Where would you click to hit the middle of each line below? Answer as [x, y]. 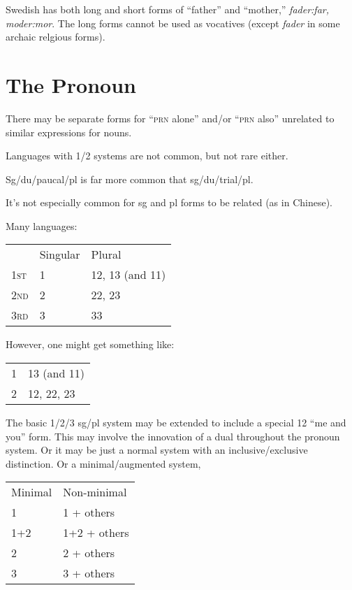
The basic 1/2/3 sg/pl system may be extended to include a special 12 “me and [176, 423]
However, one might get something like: [90, 344]
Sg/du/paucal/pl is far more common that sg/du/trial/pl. [130, 179]
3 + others [89, 573]
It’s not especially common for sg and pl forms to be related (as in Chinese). [169, 202]
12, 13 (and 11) [129, 275]
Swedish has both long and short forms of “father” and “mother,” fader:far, [168, 9]
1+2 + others [96, 533]
